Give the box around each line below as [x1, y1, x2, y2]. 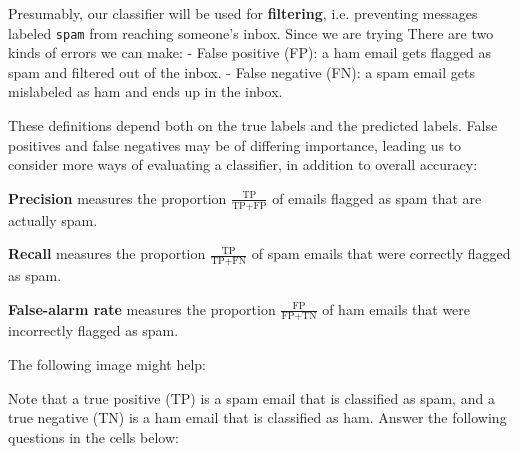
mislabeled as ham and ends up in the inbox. [8, 81, 283, 102]
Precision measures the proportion [8, 187, 227, 208]
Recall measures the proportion [8, 243, 206, 264]
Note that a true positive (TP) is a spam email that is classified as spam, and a [8, 387, 495, 408]
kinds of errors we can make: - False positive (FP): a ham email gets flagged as [8, 42, 491, 63]
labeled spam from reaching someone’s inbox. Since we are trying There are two [8, 22, 494, 43]
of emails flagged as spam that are [272, 187, 482, 208]
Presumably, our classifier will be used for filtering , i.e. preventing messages [8, 3, 478, 23]
